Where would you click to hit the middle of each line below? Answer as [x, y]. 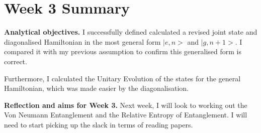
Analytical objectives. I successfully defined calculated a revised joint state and [131, 32]
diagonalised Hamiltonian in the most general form [82, 41]
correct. [16, 61]
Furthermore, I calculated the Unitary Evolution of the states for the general [122, 78]
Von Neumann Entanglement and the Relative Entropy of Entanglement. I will [126, 115]
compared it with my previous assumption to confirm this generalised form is [123, 51]
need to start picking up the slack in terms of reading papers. [99, 124]
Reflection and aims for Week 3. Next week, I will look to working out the [126, 105]
